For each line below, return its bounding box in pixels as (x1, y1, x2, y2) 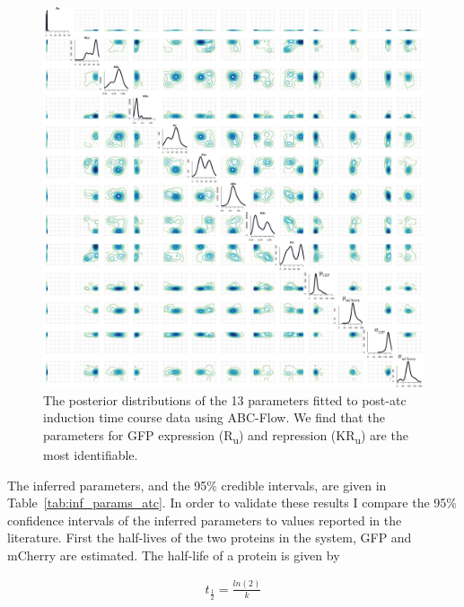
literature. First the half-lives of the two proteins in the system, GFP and (7, 528, 412, 547)
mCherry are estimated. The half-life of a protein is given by (7, 545, 340, 564)
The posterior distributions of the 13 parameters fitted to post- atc (43, 390, 407, 409)
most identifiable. (43, 445, 138, 464)
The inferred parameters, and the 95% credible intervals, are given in (7, 475, 387, 494)
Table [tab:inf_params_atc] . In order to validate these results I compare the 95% (7, 493, 458, 512)
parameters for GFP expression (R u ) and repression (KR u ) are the (43, 425, 408, 447)
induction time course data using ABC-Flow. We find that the (43, 408, 385, 427)
